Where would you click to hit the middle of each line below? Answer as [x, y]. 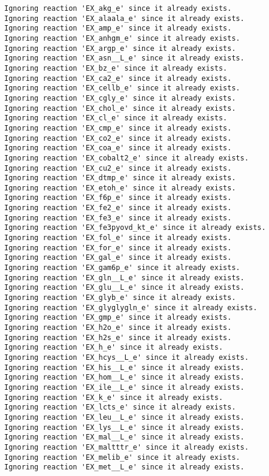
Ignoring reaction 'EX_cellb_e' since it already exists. [122, 88]
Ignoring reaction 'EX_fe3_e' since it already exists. [118, 218]
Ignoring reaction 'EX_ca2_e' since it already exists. [118, 78]
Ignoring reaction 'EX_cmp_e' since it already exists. [118, 128]
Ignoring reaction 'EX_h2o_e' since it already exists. [118, 328]
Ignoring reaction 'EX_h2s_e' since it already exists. [118, 337]
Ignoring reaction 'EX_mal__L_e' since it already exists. [124, 437]
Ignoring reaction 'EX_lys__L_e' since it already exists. [124, 427]
